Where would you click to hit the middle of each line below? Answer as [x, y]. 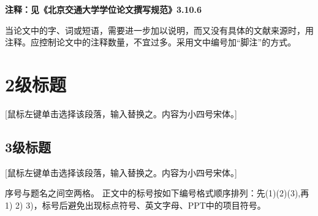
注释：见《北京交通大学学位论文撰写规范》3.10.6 [104, 9]
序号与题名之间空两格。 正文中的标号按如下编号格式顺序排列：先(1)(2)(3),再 [157, 193]
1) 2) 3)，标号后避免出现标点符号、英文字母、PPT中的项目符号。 [135, 205]
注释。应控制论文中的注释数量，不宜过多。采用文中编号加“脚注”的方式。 [151, 42]
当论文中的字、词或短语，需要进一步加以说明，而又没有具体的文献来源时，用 [159, 30]
